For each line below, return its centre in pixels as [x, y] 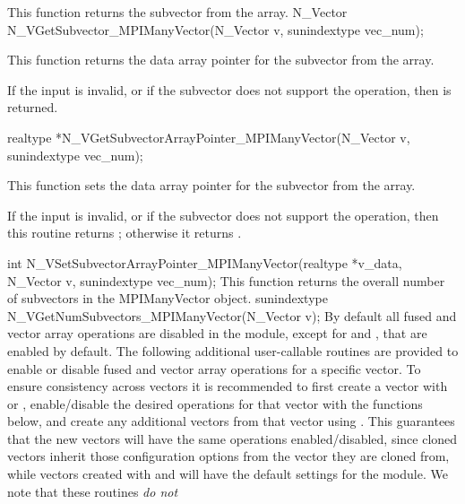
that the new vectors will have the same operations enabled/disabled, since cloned [232, 438]
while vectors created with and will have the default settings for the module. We [228, 474]
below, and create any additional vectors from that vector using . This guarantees [231, 421]
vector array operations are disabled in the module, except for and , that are [217, 333]
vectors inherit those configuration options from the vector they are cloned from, [228, 456]
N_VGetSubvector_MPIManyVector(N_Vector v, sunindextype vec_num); [215, 29]
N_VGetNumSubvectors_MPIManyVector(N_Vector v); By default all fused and [232, 315]
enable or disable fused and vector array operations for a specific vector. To [214, 368]
